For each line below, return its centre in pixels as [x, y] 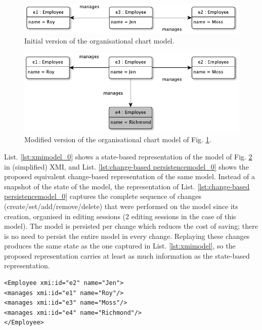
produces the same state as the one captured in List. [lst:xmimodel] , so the [120, 246]
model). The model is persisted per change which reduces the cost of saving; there [131, 226]
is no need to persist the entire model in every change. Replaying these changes [127, 236]
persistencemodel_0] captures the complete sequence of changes [103, 196]
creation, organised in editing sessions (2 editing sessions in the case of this [120, 216]
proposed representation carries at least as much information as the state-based [127, 255]
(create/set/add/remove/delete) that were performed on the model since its [121, 206]
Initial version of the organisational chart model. [99, 40]
